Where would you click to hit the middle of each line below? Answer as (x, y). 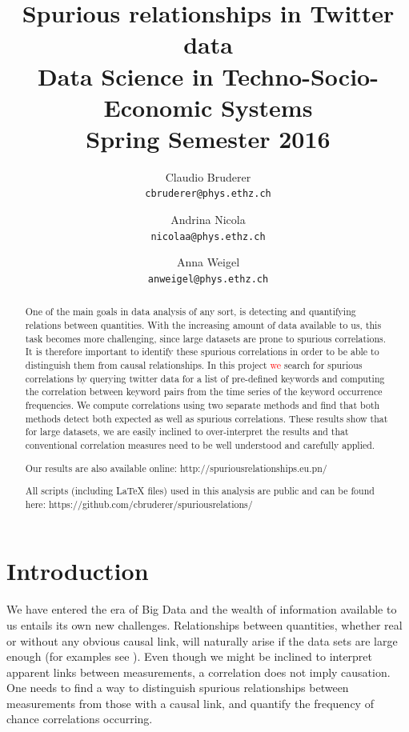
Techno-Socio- (300, 76)
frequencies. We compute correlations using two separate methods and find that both (202, 405)
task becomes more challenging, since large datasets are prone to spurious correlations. (206, 338)
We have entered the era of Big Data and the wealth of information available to (202, 609)
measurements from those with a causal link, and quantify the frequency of (190, 703)
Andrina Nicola (208, 220)
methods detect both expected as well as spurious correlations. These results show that (207, 418)
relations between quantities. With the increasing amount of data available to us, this (203, 325)
